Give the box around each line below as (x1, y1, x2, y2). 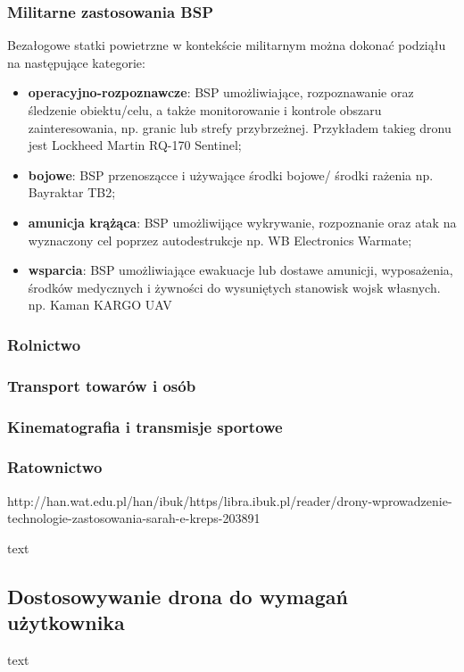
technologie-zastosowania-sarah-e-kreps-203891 (7, 509, 261, 527)
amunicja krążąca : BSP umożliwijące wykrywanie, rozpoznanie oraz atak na (28, 212, 457, 231)
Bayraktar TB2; (28, 183, 116, 202)
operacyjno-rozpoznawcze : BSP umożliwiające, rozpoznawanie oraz (28, 83, 414, 102)
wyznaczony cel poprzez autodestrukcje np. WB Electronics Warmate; (28, 230, 412, 249)
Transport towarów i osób (7, 374, 196, 396)
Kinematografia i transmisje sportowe (7, 415, 283, 437)
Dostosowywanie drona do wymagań (7, 582, 348, 610)
